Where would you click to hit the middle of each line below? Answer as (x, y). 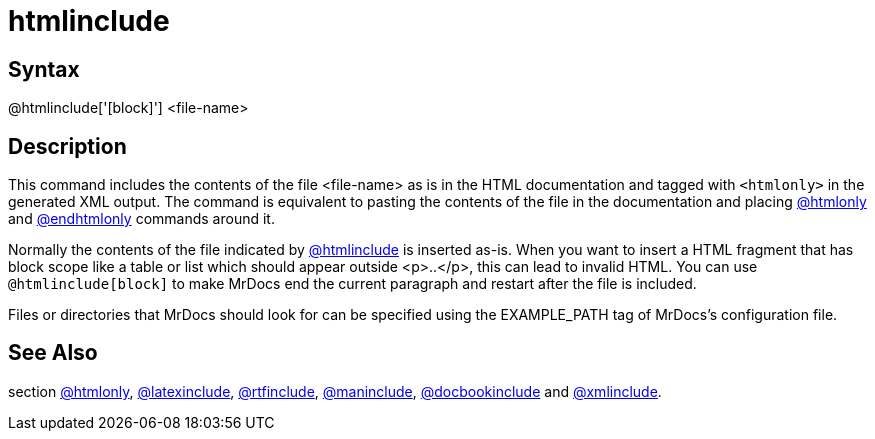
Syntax (44, 69)
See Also (53, 353)
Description (67, 146)
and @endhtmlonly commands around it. (141, 219)
